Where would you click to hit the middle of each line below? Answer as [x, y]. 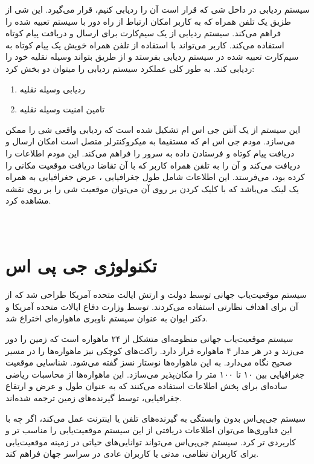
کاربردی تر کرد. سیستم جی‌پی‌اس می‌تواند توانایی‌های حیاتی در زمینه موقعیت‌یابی [151, 441]
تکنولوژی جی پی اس [81, 266]
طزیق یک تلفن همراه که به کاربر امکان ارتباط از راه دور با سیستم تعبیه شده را [148, 21]
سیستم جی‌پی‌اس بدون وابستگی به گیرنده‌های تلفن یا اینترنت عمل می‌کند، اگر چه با [156, 418]
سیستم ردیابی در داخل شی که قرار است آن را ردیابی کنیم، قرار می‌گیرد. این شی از [158, 9]
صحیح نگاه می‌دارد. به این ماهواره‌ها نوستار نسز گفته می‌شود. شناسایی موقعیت [149, 362]
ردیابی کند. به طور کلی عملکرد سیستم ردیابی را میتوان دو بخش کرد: [130, 68]
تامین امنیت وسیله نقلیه [62, 109]
